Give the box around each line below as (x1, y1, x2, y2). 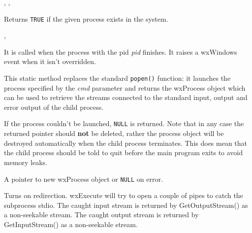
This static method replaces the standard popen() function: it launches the (4, 73, 231, 83)
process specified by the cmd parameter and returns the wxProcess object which (4, 82, 246, 93)
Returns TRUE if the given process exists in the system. (4, 13, 168, 24)
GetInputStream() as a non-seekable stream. (4, 219, 138, 229)
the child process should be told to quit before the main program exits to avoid (4, 147, 243, 158)
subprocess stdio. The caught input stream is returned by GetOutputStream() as (4, 200, 248, 210)
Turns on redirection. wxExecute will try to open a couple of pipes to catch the (4, 190, 243, 200)
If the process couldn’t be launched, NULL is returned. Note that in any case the (4, 118, 244, 129)
